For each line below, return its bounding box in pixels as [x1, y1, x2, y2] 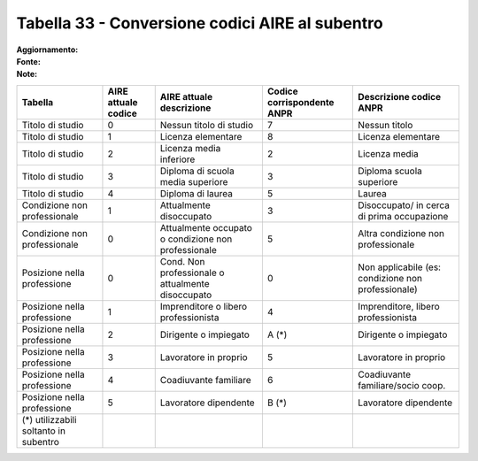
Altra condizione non [358, 227, 444, 239]
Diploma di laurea [159, 187, 234, 199]
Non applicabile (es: [358, 261, 442, 273]
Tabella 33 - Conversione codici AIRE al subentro [16, 13, 384, 33]
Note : [16, 69, 38, 80]
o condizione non [159, 233, 233, 245]
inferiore [159, 153, 196, 165]
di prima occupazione [358, 210, 449, 222]
